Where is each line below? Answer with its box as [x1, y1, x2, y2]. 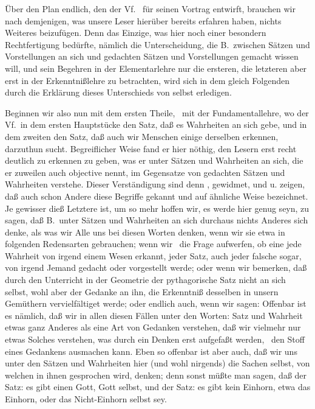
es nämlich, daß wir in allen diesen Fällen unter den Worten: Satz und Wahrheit [5, 309, 303, 321]
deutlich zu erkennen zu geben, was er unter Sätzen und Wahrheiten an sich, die [5, 154, 303, 167]
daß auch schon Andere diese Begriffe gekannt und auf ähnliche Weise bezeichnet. [5, 189, 308, 202]
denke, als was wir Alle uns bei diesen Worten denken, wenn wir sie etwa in [5, 225, 285, 238]
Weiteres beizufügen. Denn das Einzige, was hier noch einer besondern [5, 26, 266, 39]
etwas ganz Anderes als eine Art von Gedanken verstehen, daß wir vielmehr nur [5, 321, 301, 334]
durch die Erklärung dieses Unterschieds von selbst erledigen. [5, 86, 232, 99]
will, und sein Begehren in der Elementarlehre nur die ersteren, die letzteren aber [5, 61, 307, 74]
